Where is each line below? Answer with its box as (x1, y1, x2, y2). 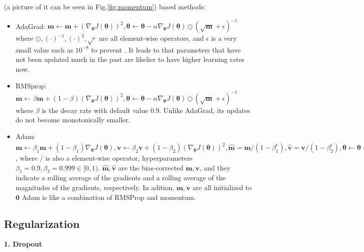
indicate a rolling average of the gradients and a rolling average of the (15, 172, 226, 183)
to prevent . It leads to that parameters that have (91, 44, 241, 55)
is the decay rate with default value (41, 105, 149, 115)
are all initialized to (192, 182, 252, 192)
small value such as (15, 44, 73, 55)
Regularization (4, 216, 80, 231)
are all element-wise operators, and (98, 33, 204, 43)
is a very (211, 33, 237, 43)
